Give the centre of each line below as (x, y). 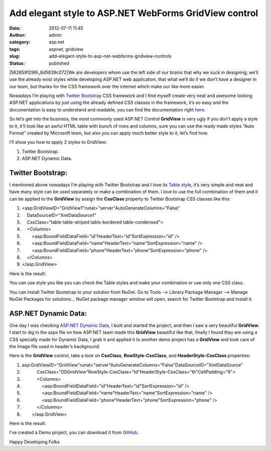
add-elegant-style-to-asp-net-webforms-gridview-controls (110, 56)
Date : (15, 28)
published (59, 63)
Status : (17, 63)
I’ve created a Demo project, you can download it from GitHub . (74, 432)
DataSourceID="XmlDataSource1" (62, 215)
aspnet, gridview (66, 49)
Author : (18, 35)
